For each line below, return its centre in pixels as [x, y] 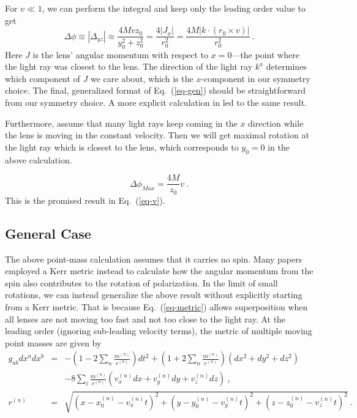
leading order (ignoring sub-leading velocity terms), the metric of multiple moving [159, 331]
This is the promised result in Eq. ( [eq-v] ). [85, 200]
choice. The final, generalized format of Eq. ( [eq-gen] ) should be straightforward [155, 90]
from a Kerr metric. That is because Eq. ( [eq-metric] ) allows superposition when [156, 306]
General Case [48, 233]
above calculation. [39, 159]
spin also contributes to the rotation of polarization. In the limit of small [141, 282]
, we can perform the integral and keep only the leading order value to [174, 8]
